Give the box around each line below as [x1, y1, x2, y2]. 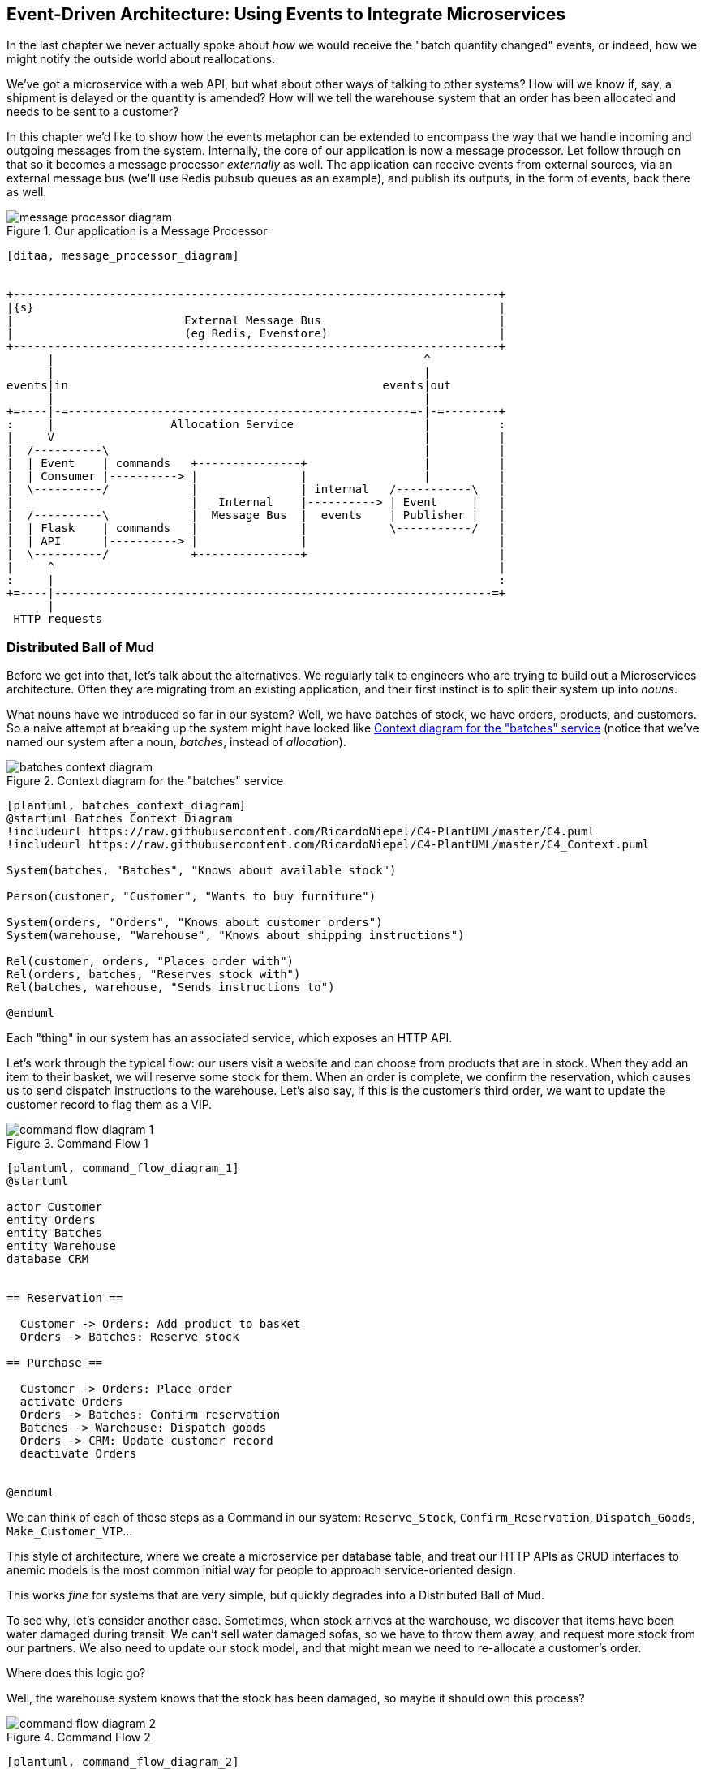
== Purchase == [6, 1356, 103, 1370]
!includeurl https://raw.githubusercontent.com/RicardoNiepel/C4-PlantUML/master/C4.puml [6, 825, 595, 839]
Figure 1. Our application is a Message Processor [6, 224, 268, 238]
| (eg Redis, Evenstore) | [6, 327, 506, 341]
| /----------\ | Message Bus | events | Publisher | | [6, 509, 506, 522]
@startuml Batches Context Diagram [6, 812, 233, 826]
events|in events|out [6, 379, 451, 393]
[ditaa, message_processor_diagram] [6, 249, 239, 263]
